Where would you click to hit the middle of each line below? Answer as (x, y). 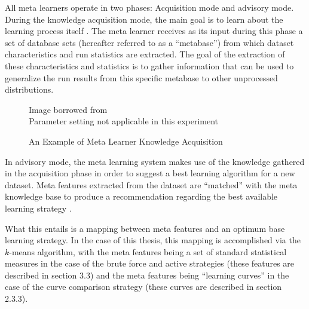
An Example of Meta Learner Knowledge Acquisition (126, 141)
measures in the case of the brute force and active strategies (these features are (150, 263)
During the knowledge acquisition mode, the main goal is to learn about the (144, 19)
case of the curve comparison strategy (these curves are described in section (143, 287)
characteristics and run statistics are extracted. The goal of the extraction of (145, 54)
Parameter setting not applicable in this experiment (124, 121)
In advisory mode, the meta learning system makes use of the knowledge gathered (155, 161)
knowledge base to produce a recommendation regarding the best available (141, 196)
